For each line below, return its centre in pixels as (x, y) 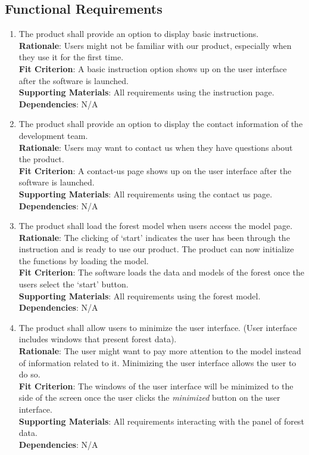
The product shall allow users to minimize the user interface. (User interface (158, 327)
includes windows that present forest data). (98, 339)
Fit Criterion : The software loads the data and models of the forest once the (161, 272)
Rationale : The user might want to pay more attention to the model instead (160, 351)
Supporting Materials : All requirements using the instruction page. (146, 92)
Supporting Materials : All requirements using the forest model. (140, 295)
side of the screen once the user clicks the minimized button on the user (149, 397)
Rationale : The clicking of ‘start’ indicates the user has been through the (154, 237)
